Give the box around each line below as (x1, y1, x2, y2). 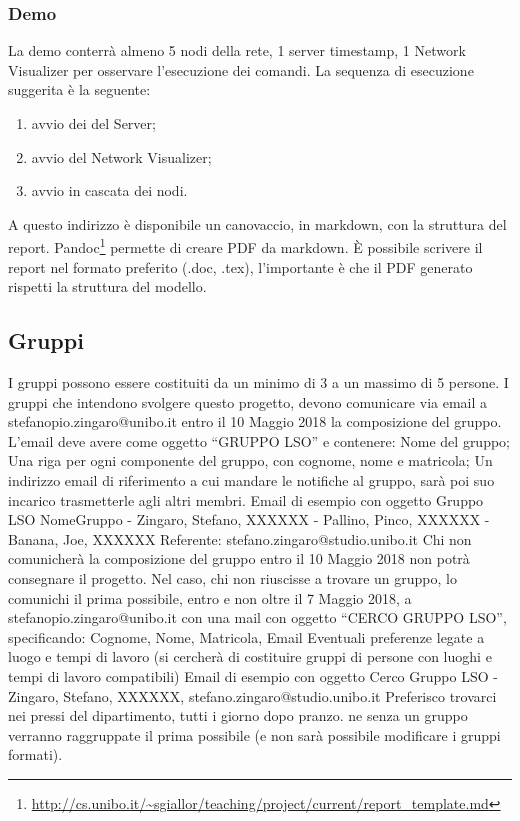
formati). (8, 744, 63, 765)
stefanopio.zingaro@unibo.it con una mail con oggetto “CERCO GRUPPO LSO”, (8, 607, 507, 628)
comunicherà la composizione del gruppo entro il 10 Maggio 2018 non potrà (8, 548, 470, 569)
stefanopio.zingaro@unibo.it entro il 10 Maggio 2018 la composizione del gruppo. (8, 411, 502, 432)
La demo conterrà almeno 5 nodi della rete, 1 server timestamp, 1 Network (8, 40, 466, 61)
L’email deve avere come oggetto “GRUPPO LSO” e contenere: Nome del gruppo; (8, 430, 511, 451)
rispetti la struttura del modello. (8, 276, 207, 297)
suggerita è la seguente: (8, 79, 151, 100)
